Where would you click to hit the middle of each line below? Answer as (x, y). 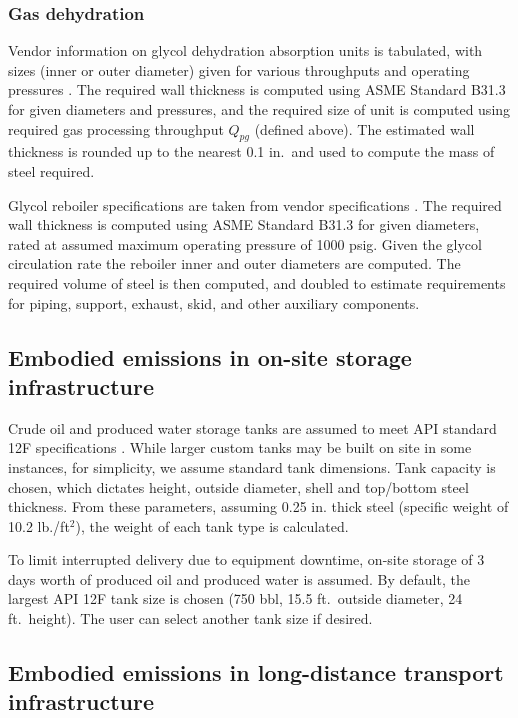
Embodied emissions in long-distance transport (256, 672)
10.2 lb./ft (39, 525)
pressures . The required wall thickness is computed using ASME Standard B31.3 (257, 89)
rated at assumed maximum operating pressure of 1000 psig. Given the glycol (245, 243)
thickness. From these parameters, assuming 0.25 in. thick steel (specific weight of (258, 506)
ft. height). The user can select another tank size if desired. (190, 618)
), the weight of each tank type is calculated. (212, 525)
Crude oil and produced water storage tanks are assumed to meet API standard (252, 427)
